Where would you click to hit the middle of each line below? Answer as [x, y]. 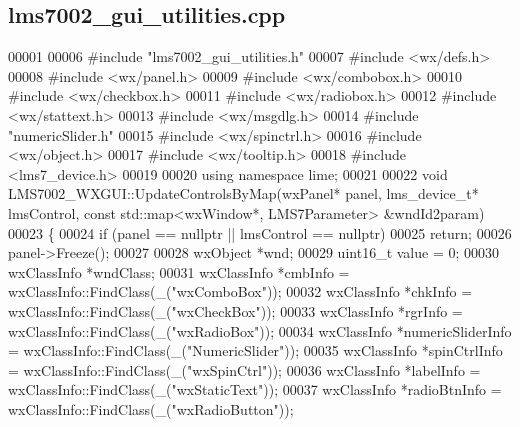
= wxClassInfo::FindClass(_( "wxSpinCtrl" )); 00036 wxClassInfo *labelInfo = [244, 369]
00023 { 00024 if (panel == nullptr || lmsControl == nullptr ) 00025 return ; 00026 [260, 232]
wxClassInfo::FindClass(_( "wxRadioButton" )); [151, 408]
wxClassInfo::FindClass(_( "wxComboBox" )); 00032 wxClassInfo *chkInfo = [240, 291]
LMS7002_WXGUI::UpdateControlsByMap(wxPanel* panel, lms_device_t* [243, 193]
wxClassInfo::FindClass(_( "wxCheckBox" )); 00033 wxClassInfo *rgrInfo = [235, 310]
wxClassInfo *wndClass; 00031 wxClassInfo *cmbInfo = [179, 271]
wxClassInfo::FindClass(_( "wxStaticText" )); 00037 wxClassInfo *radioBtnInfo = [255, 389]
